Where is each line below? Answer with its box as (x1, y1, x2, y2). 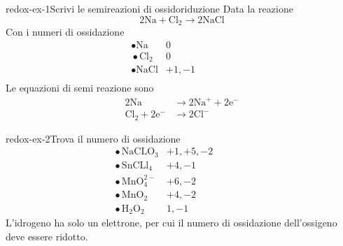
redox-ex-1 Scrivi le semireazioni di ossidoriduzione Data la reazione (6, 1, 293, 15)
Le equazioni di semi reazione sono (6, 80, 154, 95)
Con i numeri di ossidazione (6, 24, 125, 39)
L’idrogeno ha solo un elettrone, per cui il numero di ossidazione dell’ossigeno (6, 215, 337, 230)
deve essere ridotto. (6, 229, 88, 243)
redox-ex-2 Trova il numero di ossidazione (6, 131, 181, 145)
